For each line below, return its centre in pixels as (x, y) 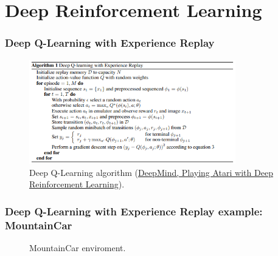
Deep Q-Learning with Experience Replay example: (134, 211)
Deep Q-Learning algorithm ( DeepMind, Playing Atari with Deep (151, 172)
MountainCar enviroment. (78, 247)
